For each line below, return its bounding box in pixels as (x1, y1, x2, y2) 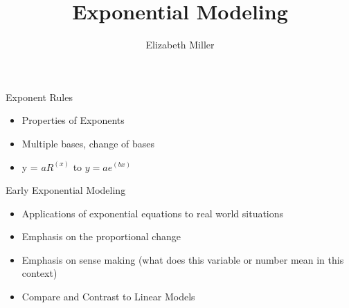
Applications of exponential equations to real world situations (21, 206, 284, 220)
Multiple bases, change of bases (21, 136, 155, 150)
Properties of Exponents (21, 113, 125, 127)
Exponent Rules (6, 89, 73, 104)
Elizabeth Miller (145, 37, 215, 52)
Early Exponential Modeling (6, 183, 126, 197)
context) (21, 266, 57, 280)
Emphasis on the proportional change (21, 229, 181, 244)
